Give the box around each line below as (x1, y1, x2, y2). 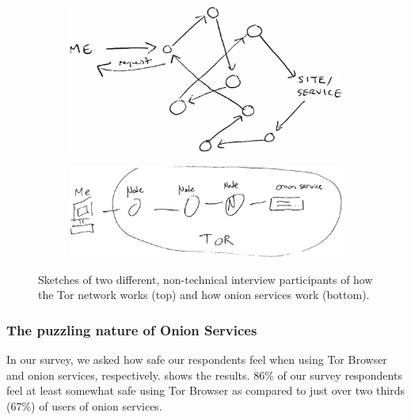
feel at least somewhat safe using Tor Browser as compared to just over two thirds (6, 382, 405, 399)
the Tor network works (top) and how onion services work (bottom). (38, 286, 370, 303)
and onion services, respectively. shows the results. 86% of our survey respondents (6, 366, 402, 383)
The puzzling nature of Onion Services (6, 320, 257, 339)
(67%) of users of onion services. (6, 398, 162, 414)
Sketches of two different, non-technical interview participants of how (38, 271, 373, 287)
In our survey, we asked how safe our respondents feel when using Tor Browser (6, 351, 387, 368)
